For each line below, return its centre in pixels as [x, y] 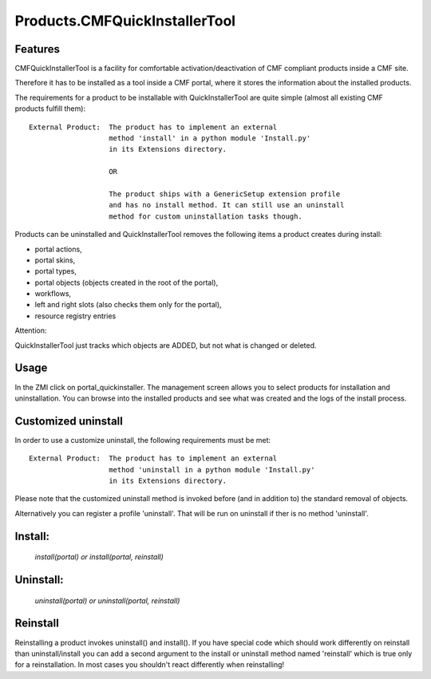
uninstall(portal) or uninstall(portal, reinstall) [107, 600]
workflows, [53, 294]
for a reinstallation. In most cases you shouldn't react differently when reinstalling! [150, 665]
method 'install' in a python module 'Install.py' [210, 138]
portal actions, [59, 249]
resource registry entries [75, 316]
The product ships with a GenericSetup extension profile [225, 194]
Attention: [31, 330]
